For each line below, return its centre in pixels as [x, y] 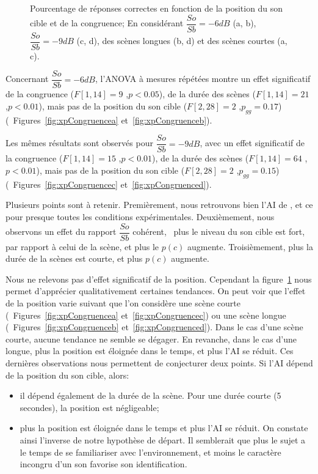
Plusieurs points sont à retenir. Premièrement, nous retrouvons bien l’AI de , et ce [159, 205]
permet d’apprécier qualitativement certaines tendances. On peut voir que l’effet [156, 291]
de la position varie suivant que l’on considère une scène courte [123, 303]
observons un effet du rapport [61, 231]
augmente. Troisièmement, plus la [250, 246]
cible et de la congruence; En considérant [107, 23]
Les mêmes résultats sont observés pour [79, 143]
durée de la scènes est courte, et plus [74, 258]
